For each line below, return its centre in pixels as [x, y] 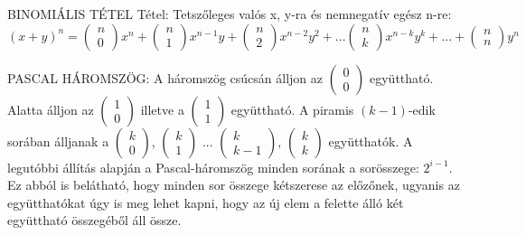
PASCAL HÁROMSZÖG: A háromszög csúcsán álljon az [165, 77]
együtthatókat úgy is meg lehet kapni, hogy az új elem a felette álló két [206, 202]
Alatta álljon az [51, 109]
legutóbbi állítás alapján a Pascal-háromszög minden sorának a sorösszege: [213, 167]
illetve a [162, 109]
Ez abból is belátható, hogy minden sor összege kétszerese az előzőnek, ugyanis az [234, 185]
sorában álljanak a [58, 141]
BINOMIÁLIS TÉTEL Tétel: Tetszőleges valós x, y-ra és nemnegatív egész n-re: [230, 14]
